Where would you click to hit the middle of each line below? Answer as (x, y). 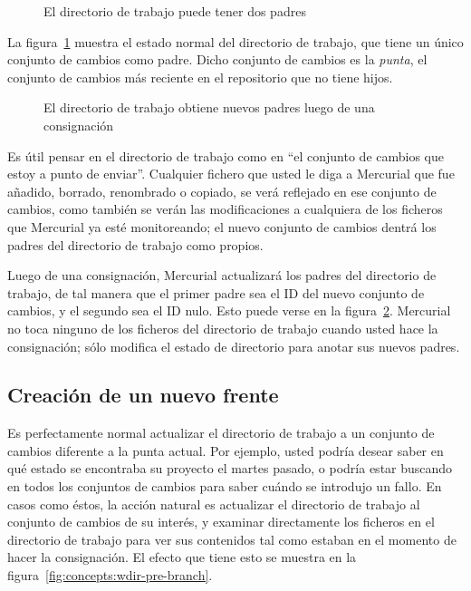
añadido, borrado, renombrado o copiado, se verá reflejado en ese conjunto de (222, 191)
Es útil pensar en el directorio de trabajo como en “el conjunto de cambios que (226, 155)
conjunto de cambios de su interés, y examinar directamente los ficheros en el (221, 522)
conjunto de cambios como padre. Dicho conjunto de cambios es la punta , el (217, 59)
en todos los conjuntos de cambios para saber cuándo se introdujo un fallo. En (225, 486)
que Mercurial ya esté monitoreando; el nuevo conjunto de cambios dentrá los (222, 226)
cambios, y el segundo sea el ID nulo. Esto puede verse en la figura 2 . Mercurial (229, 310)
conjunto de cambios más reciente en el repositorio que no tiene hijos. (200, 77)
